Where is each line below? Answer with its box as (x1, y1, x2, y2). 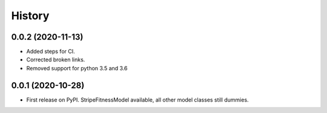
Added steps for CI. (26, 48, 75, 55)
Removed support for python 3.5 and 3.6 (26, 64, 128, 72)
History (11, 9, 50, 22)
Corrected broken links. (26, 56, 85, 63)
